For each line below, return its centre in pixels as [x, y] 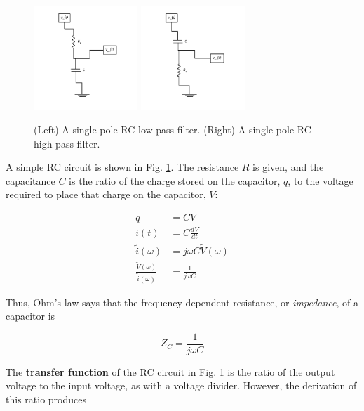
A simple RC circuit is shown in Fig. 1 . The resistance [122, 167]
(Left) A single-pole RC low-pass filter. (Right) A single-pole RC [173, 129]
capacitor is [31, 316]
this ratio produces [46, 399]
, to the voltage [321, 180]
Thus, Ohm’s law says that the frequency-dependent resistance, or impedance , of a [182, 302]
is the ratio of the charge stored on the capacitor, [175, 180]
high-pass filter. [67, 143]
